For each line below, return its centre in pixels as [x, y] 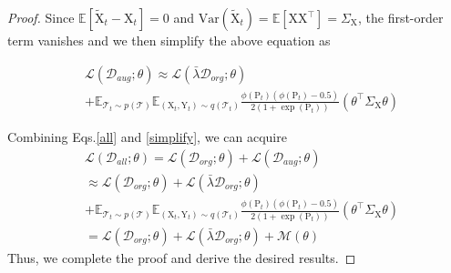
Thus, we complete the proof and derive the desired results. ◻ [182, 257]
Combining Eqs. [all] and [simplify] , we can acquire [147, 137]
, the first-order [400, 17]
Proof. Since [41, 17]
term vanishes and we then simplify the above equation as [169, 40]
